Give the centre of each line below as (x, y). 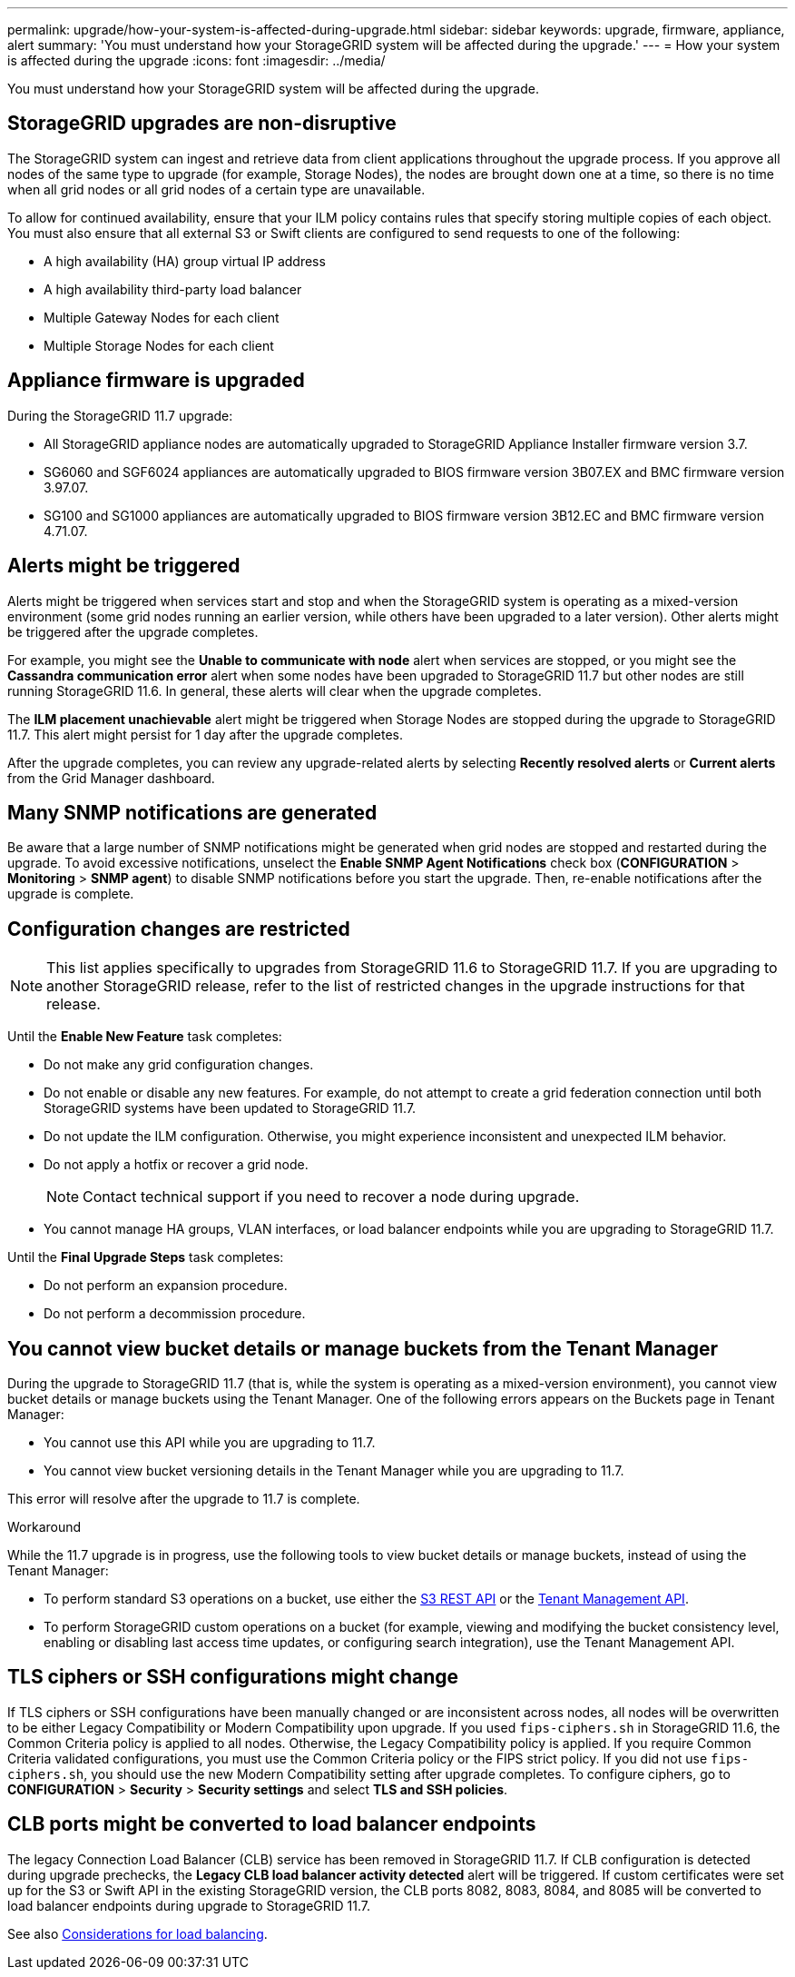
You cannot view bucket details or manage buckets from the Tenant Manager (363, 1348)
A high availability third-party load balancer (173, 289)
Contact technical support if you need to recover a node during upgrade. (331, 1197)
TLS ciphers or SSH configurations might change (233, 1677)
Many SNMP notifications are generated (192, 812)
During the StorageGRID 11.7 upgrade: (120, 415)
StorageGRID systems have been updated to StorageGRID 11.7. (230, 1108)
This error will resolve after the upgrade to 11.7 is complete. (184, 1499)
